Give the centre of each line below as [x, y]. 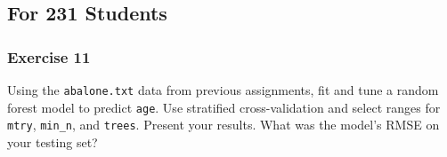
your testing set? [53, 141]
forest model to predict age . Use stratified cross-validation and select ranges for [224, 107]
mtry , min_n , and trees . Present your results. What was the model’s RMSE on [223, 125]
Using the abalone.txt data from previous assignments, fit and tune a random [223, 90]
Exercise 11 [49, 56]
